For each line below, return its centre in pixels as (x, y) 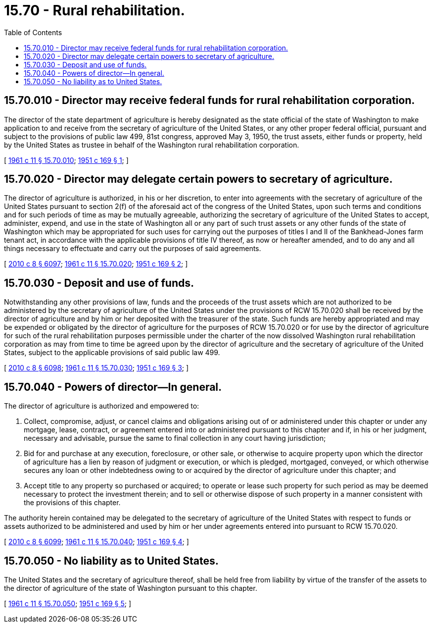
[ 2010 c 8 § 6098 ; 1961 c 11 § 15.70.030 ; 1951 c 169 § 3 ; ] (96, 368)
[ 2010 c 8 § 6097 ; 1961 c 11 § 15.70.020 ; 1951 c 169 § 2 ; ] (96, 264)
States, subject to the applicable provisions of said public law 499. (112, 353)
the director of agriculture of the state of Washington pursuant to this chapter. (131, 588)
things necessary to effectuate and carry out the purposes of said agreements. (133, 249)
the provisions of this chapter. (72, 503)
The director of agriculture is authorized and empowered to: (102, 406)
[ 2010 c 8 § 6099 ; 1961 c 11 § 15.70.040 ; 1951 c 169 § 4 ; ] (96, 542)
